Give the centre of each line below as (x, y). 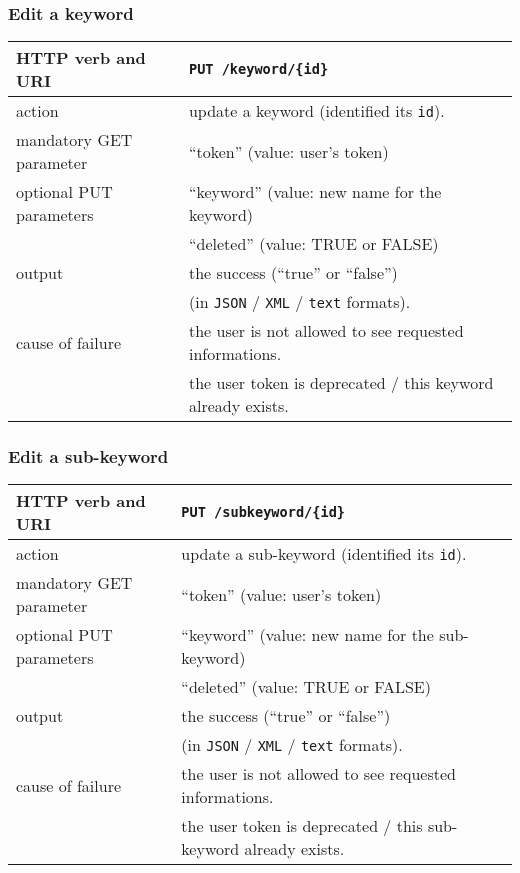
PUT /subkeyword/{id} (263, 512)
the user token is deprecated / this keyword (341, 383)
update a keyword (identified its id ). (316, 111)
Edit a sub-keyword (88, 456)
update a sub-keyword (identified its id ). (324, 554)
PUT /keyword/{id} (258, 69)
